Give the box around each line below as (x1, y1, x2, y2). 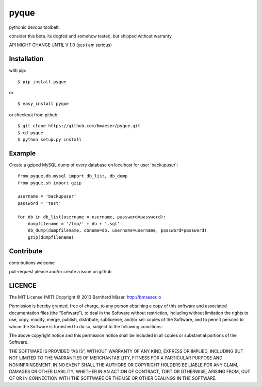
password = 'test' (17, 200, 62, 206)
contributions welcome (9, 260, 55, 265)
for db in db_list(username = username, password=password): (17, 214, 166, 220)
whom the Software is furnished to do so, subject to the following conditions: (9, 323, 163, 329)
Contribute (9, 247, 43, 255)
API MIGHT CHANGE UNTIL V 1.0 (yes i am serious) (9, 42, 112, 48)
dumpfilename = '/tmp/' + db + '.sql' (27, 221, 120, 226)
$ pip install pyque (17, 79, 66, 85)
